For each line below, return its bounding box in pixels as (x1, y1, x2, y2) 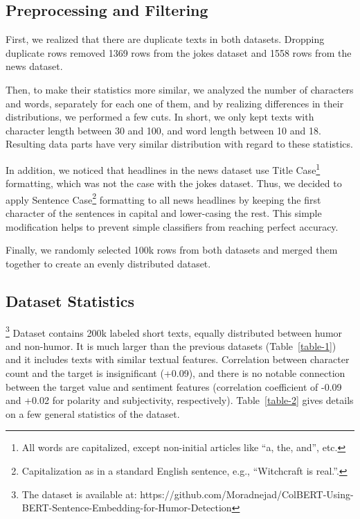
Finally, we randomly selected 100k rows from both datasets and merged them (6, 243, 338, 257)
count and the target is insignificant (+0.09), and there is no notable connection (6, 366, 345, 380)
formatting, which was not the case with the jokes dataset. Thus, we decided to (6, 176, 342, 191)
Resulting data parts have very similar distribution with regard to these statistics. (6, 137, 353, 151)
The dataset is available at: (21, 486, 137, 501)
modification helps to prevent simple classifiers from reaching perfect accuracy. (6, 219, 339, 234)
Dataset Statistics (6, 290, 134, 311)
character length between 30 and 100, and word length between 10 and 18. (6, 123, 321, 137)
